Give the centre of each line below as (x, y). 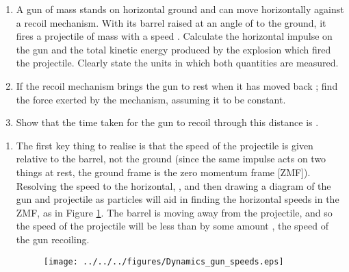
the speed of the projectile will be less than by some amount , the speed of (172, 226)
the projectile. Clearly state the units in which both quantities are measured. (177, 63)
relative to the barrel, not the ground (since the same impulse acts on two (171, 159)
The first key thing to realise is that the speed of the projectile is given (165, 145)
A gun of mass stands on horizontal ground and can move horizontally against (180, 9)
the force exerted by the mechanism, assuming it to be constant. (151, 99)
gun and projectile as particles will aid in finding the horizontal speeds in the (178, 199)
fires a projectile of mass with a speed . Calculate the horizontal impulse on (174, 36)
